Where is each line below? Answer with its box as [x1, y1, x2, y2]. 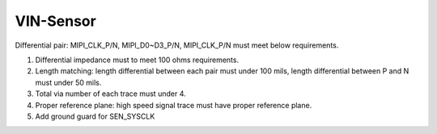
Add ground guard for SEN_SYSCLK [35, 111, 155, 121]
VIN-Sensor [15, 12, 96, 30]
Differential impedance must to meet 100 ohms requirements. [35, 55, 239, 65]
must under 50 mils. [35, 77, 102, 87]
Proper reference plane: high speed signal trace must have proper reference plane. [35, 100, 312, 110]
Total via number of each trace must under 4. [35, 89, 186, 98]
